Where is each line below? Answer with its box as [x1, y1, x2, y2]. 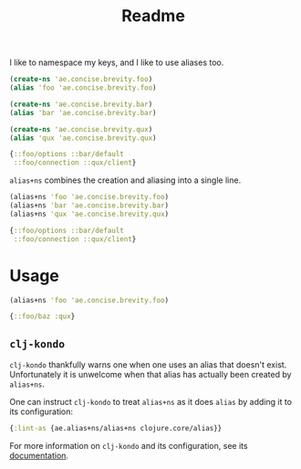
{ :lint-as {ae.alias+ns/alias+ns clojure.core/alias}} [9, 424, 223, 433]
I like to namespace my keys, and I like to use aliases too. [9, 57, 224, 69]
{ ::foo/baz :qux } [9, 312, 76, 321]
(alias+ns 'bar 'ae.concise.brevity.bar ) [9, 201, 170, 210]
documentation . [9, 450, 69, 461]
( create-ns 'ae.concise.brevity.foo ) [9, 75, 153, 84]
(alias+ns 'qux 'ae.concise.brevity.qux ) [9, 209, 170, 219]
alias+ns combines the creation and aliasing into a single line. [9, 175, 242, 186]
